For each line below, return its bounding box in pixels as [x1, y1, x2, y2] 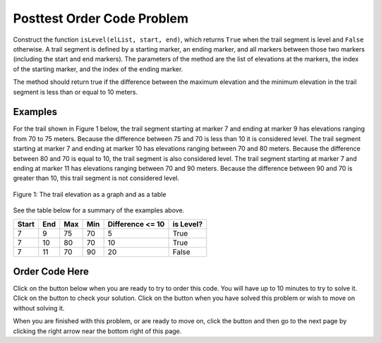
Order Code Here [13, 265, 90, 277]
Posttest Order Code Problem [13, 11, 188, 26]
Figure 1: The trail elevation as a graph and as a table [13, 190, 167, 198]
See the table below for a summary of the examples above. [13, 206, 185, 215]
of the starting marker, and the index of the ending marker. [13, 64, 183, 73]
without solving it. [13, 303, 65, 312]
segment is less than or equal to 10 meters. [13, 88, 138, 96]
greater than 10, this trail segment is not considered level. [13, 174, 180, 183]
